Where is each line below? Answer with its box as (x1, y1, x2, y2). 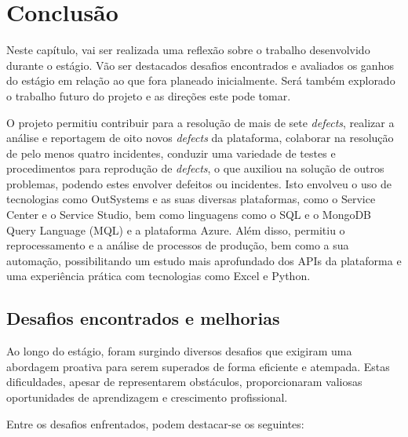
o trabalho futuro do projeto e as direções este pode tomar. (6, 87, 291, 104)
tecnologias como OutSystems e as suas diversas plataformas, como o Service (6, 191, 376, 207)
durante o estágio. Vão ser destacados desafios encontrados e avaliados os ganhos (6, 56, 394, 73)
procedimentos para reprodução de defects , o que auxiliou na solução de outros (6, 160, 384, 177)
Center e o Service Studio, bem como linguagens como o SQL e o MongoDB (6, 206, 372, 223)
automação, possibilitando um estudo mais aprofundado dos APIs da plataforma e (6, 252, 402, 268)
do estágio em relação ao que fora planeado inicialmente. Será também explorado (6, 72, 395, 89)
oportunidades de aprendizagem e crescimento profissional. (6, 389, 288, 406)
